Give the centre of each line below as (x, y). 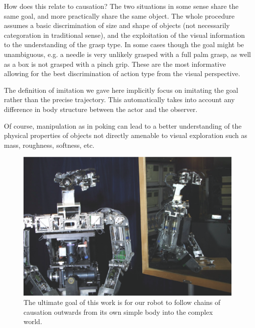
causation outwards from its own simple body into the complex (118, 312)
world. (33, 321)
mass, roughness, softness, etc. (49, 145)
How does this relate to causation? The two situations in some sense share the (121, 6)
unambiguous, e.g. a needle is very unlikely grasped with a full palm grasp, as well (127, 54)
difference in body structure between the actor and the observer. (101, 109)
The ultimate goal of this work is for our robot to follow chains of (122, 302)
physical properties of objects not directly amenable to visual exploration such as (126, 135)
